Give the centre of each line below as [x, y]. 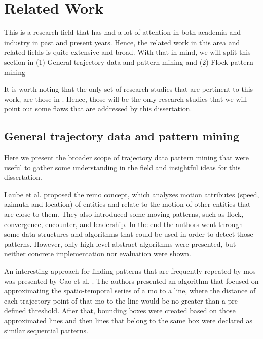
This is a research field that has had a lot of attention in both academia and [123, 32]
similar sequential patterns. [46, 330]
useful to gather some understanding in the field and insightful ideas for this [122, 167]
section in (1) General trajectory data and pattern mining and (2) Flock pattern [129, 62]
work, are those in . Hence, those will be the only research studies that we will [126, 99]
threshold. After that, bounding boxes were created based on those [132, 310]
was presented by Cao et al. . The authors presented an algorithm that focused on [131, 280]
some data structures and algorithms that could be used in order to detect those [129, 234]
